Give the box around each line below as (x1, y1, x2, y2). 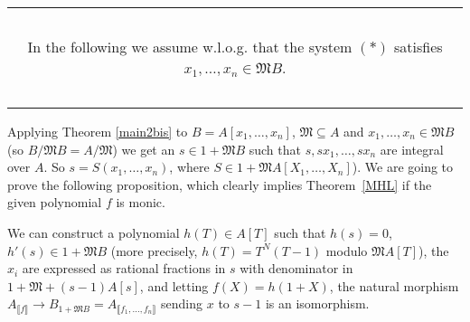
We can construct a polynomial (7, 223, 180, 241)
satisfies (394, 36, 443, 57)
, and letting (139, 276, 209, 295)
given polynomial (7, 193, 102, 212)
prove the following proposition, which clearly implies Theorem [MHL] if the (7, 175, 432, 194)
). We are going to (352, 157, 454, 176)
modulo (325, 241, 368, 260)
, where (169, 157, 210, 176)
